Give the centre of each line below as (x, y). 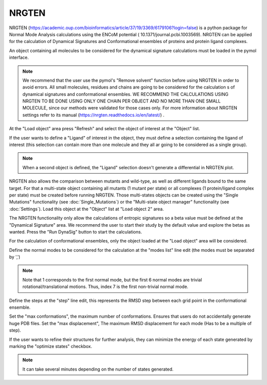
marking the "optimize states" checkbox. (51, 346)
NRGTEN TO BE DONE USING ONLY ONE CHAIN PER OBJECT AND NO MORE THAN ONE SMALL (122, 101)
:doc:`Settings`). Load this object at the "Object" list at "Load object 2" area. (87, 209)
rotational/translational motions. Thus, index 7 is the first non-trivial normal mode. (106, 287)
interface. (19, 57)
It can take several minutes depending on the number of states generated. (98, 369)
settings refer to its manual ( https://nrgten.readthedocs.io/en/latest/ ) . (93, 115)
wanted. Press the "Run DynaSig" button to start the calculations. (76, 232)
